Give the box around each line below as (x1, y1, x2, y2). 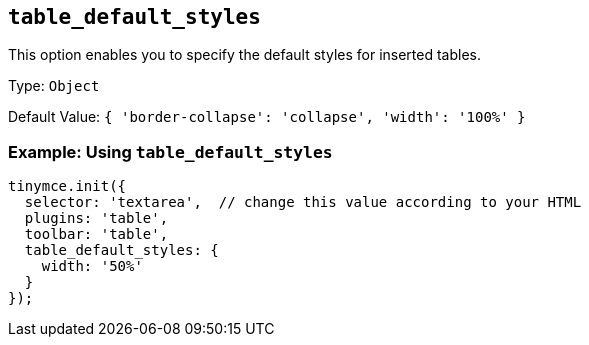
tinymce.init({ (8, 178, 127, 195)
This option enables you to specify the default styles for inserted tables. (8, 46, 482, 64)
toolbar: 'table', (24, 226, 169, 243)
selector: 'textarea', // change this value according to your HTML (24, 194, 582, 211)
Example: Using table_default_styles (8, 141, 333, 162)
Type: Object (8, 77, 100, 95)
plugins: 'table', (24, 210, 169, 227)
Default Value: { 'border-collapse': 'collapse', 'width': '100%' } (8, 108, 526, 126)
